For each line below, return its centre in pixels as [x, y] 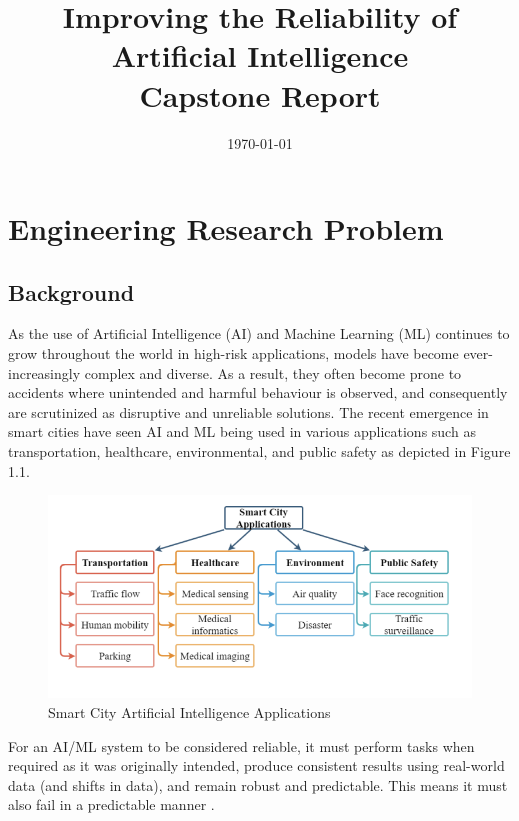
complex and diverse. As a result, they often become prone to [273, 372]
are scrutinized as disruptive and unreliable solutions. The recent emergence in [248, 411]
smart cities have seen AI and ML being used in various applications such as [242, 431]
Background [71, 291]
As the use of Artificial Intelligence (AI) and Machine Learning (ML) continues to [259, 333]
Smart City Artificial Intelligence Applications [189, 712]
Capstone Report [260, 94]
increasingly [44, 372]
